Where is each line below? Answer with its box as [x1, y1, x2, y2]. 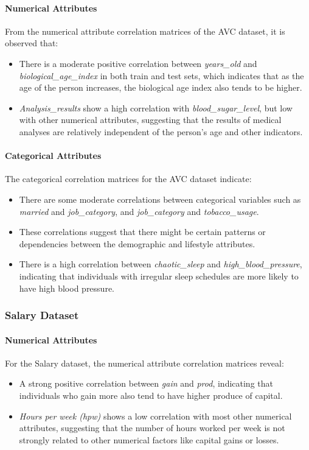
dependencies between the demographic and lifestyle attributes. [19, 237, 255, 250]
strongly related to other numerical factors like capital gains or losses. [19, 433, 279, 446]
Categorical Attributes [5, 149, 102, 162]
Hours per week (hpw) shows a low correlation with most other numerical [19, 409, 292, 422]
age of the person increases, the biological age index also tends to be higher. [19, 81, 302, 94]
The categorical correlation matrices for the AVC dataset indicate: [5, 172, 252, 185]
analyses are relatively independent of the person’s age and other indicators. [19, 125, 303, 138]
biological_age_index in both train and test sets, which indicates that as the [19, 69, 304, 82]
